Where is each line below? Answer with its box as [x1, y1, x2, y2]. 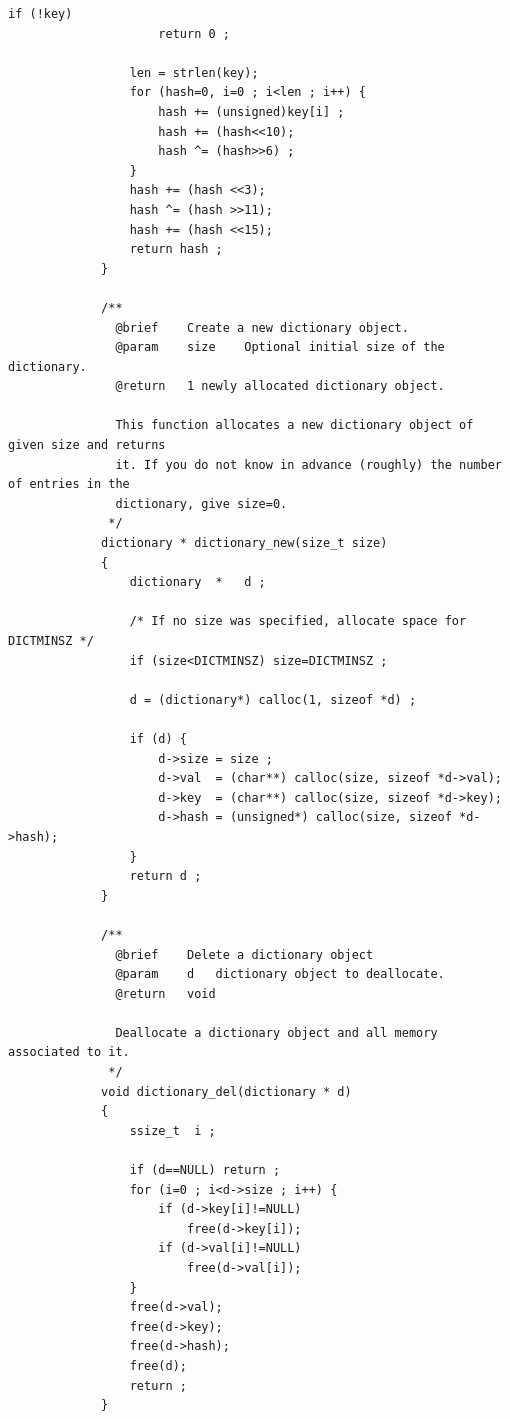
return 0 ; [158, 26, 230, 41]
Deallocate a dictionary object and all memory [115, 1025, 438, 1040]
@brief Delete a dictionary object [115, 947, 374, 962]
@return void [115, 986, 216, 1001]
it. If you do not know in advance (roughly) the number [115, 457, 502, 472]
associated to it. [8, 1045, 130, 1060]
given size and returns [8, 438, 166, 453]
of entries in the [8, 477, 130, 492]
